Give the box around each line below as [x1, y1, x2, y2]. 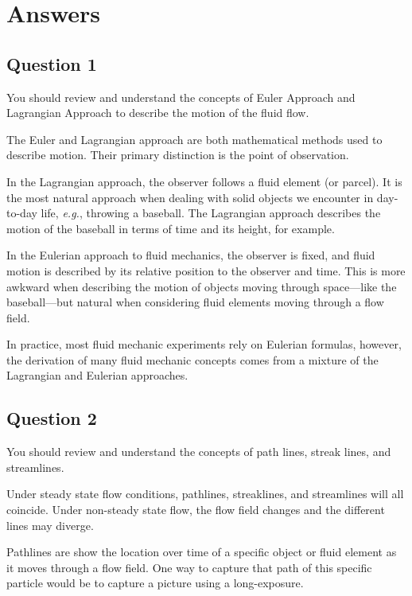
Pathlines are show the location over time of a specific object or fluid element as [6, 543, 397, 560]
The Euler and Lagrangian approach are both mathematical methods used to [6, 130, 383, 147]
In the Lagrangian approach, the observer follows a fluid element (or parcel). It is [6, 173, 402, 189]
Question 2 [6, 406, 97, 430]
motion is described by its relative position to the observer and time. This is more [6, 262, 406, 279]
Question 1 [6, 51, 97, 76]
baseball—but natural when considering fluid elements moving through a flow [6, 294, 384, 310]
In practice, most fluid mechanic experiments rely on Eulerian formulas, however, [6, 336, 402, 353]
